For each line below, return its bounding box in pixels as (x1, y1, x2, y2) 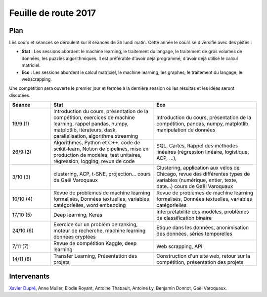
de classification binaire (156, 215, 212, 222)
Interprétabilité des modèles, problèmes (156, 208, 249, 215)
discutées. (9, 92, 31, 98)
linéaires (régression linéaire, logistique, (156, 149, 249, 156)
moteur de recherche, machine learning (53, 227, 146, 234)
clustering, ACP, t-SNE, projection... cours (53, 171, 151, 178)
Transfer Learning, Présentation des (53, 253, 137, 260)
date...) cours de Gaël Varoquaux (156, 183, 233, 190)
